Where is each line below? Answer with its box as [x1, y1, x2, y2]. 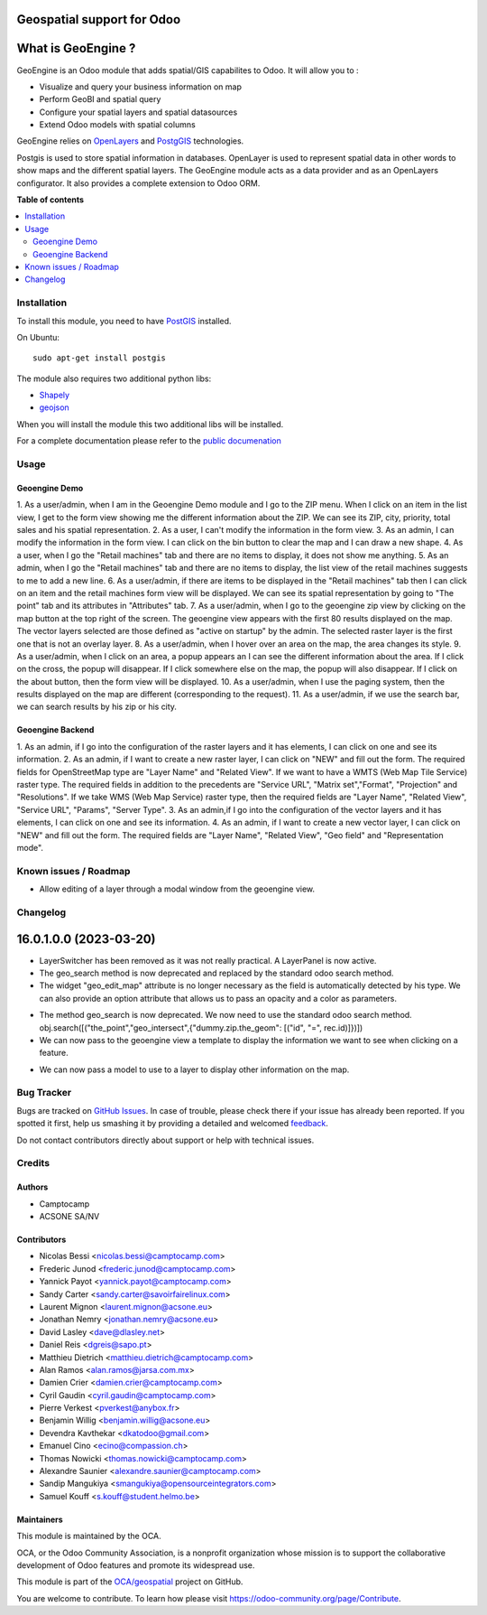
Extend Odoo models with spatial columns [39, 119, 196, 130]
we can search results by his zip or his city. [16, 701, 178, 713]
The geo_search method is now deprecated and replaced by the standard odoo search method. [39, 967, 394, 978]
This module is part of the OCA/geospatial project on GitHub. [16, 1576, 243, 1587]
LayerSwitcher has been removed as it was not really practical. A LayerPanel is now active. [39, 955, 377, 966]
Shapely [39, 389, 70, 401]
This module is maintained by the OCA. [16, 1531, 161, 1542]
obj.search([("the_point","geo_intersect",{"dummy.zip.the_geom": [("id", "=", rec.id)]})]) [39, 1022, 363, 1033]
